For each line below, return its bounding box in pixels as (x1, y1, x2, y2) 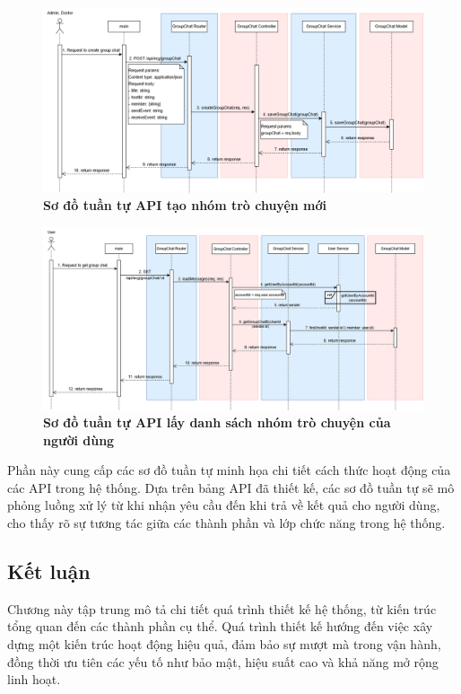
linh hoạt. (7, 670, 61, 689)
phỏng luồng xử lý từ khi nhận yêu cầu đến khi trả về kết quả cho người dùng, (7, 496, 440, 514)
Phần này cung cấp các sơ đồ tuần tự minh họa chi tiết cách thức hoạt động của (7, 461, 451, 479)
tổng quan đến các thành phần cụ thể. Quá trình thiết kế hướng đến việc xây (7, 617, 433, 636)
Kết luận (7, 558, 91, 585)
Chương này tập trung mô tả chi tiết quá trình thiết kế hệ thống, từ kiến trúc (7, 599, 437, 618)
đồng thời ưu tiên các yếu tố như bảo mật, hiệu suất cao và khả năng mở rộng (7, 652, 439, 671)
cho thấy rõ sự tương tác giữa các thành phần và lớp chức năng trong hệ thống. (7, 514, 446, 532)
